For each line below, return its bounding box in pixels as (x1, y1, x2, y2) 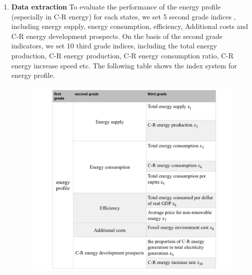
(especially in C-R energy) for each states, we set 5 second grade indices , (11, 11, 236, 21)
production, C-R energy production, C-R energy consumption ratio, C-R (11, 50, 234, 60)
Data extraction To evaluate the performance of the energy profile (11, 1, 221, 11)
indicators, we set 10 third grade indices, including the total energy (11, 40, 217, 51)
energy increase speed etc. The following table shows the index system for (11, 60, 237, 70)
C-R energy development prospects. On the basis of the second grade (11, 30, 223, 41)
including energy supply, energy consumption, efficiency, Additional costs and (11, 21, 248, 31)
